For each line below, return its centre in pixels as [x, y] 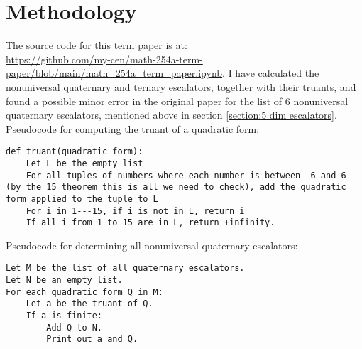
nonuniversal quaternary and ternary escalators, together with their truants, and [181, 86]
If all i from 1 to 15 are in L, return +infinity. [150, 223]
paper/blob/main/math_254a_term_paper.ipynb [114, 73]
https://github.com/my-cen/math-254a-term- [104, 59]
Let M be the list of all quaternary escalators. [125, 268]
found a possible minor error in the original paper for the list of [144, 101]
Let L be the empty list [84, 163]
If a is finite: [64, 316]
